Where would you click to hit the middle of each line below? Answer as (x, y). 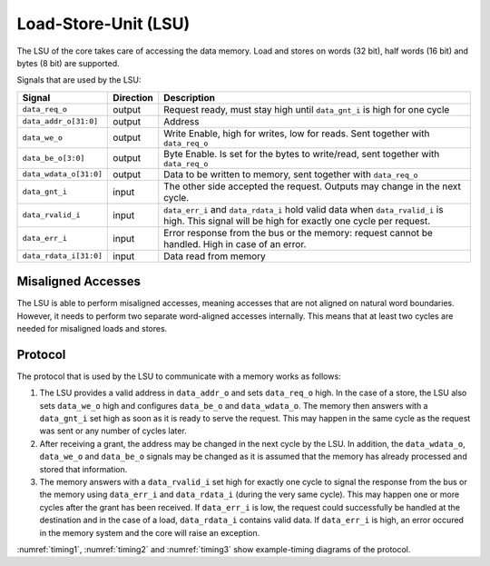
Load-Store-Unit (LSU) (103, 24)
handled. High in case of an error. (235, 243)
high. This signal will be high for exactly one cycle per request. (297, 221)
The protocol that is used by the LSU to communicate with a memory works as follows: (179, 376)
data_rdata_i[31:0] (63, 256)
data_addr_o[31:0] (60, 121)
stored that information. (83, 469)
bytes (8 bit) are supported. (68, 63)
